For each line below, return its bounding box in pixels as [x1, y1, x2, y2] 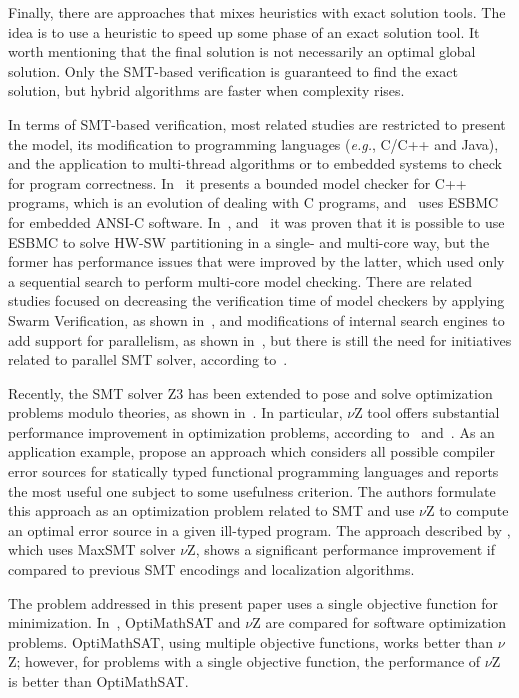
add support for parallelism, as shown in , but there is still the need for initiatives [8, 329, 512, 350]
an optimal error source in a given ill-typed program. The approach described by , [8, 519, 511, 540]
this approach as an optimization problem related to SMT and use [8, 500, 415, 521]
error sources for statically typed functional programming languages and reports [8, 461, 499, 482]
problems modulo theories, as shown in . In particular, [8, 402, 343, 423]
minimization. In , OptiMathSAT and [8, 612, 241, 633]
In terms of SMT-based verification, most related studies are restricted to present [8, 113, 506, 134]
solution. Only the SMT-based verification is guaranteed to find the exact [8, 60, 458, 81]
